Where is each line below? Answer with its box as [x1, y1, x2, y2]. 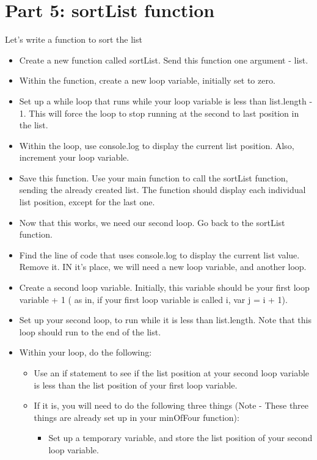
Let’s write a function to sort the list [5, 33, 142, 46]
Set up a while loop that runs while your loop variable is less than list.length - [19, 94, 313, 107]
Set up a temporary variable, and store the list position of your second [48, 431, 313, 444]
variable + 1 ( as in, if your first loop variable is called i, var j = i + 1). [19, 293, 288, 305]
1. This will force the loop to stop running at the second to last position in [19, 106, 299, 119]
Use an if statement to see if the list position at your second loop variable [34, 367, 310, 379]
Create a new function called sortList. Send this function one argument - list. [19, 53, 308, 66]
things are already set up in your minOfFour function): [34, 411, 239, 423]
